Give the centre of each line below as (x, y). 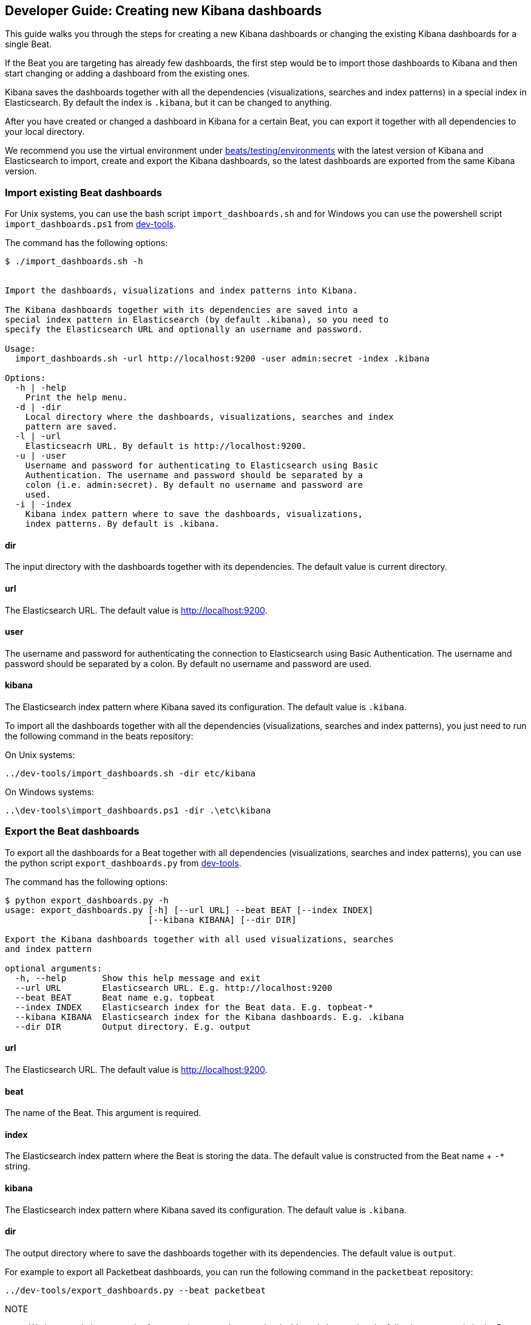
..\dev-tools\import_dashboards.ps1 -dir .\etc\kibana (138, 811)
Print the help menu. (76, 398)
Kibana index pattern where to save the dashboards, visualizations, (194, 514)
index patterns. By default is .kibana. (123, 524)
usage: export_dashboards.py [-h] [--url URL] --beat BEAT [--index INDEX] (189, 910)
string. (18, 1166)
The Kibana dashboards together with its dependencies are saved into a (181, 310)
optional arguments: (54, 968)
